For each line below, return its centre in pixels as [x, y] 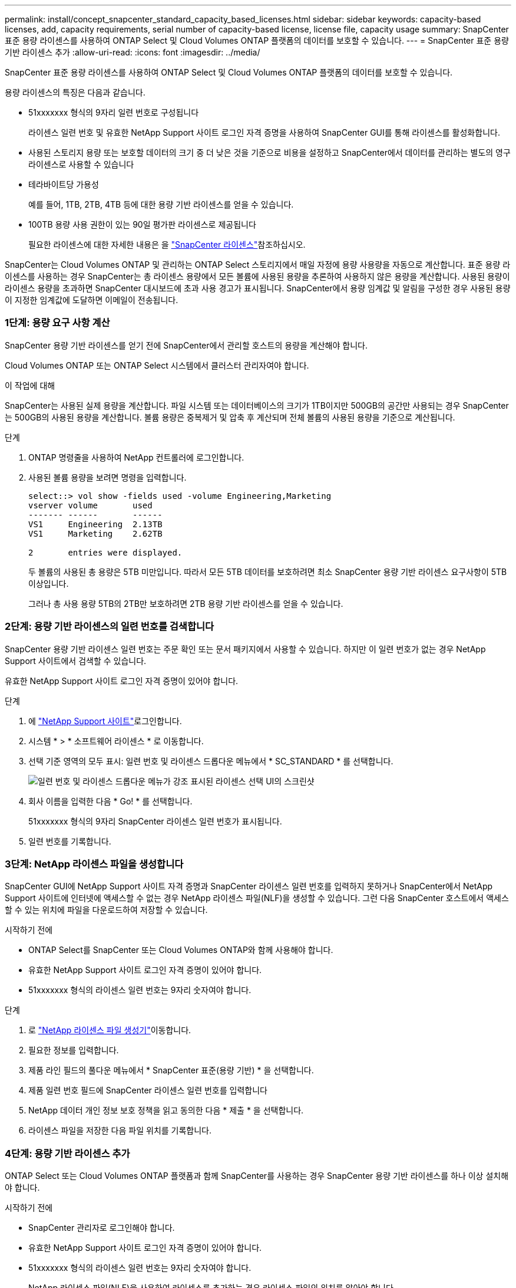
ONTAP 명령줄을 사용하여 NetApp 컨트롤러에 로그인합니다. [136, 457]
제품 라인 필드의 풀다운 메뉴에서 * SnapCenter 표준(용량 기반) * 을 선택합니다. [171, 1070]
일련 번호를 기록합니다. [70, 841]
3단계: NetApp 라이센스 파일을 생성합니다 [94, 864]
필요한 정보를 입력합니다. [74, 1050]
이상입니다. [49, 583]
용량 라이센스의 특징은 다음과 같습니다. [75, 92]
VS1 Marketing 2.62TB [95, 533]
